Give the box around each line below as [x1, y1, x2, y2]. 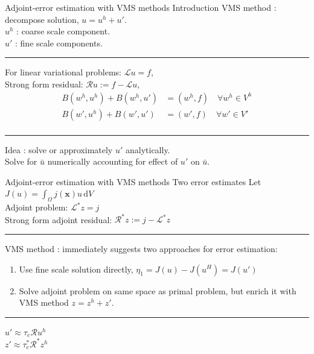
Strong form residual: [5, 77, 83, 90]
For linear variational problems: [5, 66, 121, 78]
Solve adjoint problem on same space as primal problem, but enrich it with [19, 284, 296, 297]
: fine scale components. [15, 36, 103, 49]
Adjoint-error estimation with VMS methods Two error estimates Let [5, 175, 261, 188]
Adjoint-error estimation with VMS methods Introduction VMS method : [5, 1, 277, 13]
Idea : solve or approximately [5, 143, 113, 156]
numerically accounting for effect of [47, 155, 178, 168]
